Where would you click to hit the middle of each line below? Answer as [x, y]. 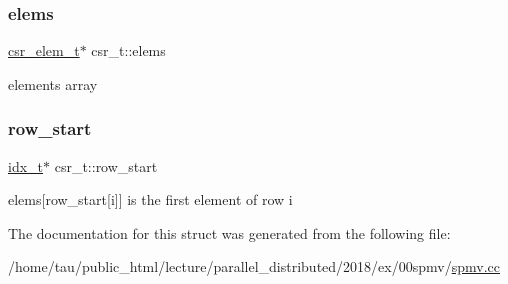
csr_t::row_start [106, 165]
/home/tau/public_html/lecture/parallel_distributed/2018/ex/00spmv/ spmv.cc [254, 266]
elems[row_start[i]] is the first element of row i [150, 199]
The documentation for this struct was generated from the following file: [229, 232]
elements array [53, 83]
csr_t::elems [128, 50]
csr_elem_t [44, 50]
